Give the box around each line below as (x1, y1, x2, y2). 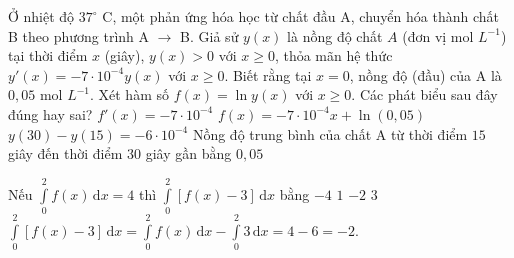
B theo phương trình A (8, 25, 150, 46)
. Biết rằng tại (224, 64, 312, 85)
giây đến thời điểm (8, 143, 123, 164)
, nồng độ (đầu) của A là (349, 64, 502, 85)
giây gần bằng (145, 143, 232, 164)
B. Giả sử (180, 25, 239, 46)
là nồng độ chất (287, 25, 383, 46)
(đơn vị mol (402, 25, 474, 46)
